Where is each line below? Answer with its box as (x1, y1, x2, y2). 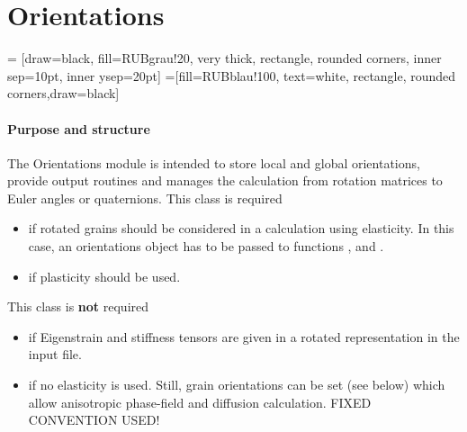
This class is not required (7, 297, 149, 316)
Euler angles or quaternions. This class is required (7, 188, 283, 207)
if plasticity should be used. (28, 266, 181, 285)
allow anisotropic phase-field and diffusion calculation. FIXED (28, 392, 372, 411)
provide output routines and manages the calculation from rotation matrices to (7, 171, 443, 190)
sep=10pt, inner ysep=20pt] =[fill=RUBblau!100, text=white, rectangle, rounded (7, 66, 456, 85)
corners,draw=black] (7, 84, 120, 103)
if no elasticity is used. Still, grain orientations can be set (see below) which (28, 375, 445, 394)
